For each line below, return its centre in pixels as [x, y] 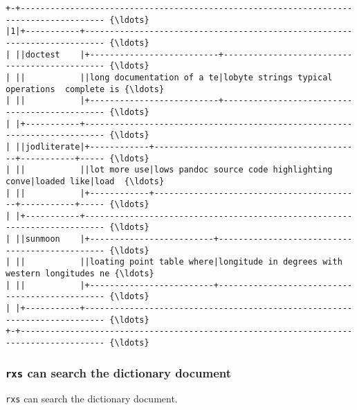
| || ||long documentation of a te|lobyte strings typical [169, 77]
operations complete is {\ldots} [85, 89]
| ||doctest [33, 54]
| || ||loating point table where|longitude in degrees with [174, 262]
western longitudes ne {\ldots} [80, 274]
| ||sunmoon [33, 239]
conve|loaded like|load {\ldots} [85, 181]
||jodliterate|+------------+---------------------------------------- [184, 146]
